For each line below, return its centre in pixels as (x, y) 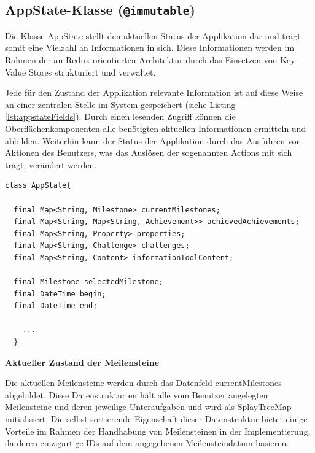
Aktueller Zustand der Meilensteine (82, 362)
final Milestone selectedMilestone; (88, 282)
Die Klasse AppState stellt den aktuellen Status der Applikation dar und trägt (153, 35)
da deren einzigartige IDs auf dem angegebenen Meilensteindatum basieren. (147, 443)
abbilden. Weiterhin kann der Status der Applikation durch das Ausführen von (153, 140)
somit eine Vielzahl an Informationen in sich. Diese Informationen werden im (150, 48)
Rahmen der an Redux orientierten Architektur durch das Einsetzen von (141, 59)
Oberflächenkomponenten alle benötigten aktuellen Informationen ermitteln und (156, 128)
